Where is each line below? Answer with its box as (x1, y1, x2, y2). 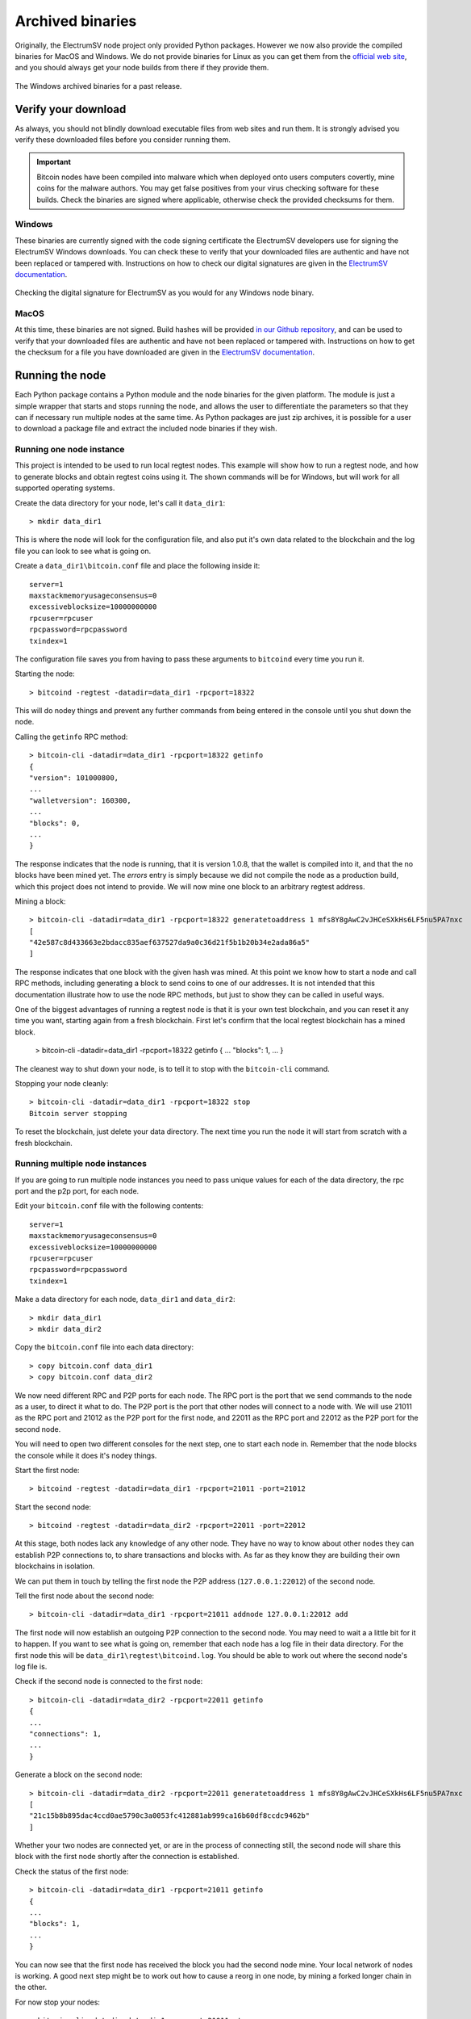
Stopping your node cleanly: (15, 1079, 109, 1088)
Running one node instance (15, 444, 125, 455)
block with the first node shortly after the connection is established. (15, 1852, 240, 1862)
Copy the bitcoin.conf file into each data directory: (15, 1342, 194, 1352)
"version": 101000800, (29, 774, 119, 783)
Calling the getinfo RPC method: (15, 732, 128, 741)
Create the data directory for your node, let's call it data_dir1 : (15, 497, 226, 508)
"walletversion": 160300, (29, 795, 132, 805)
